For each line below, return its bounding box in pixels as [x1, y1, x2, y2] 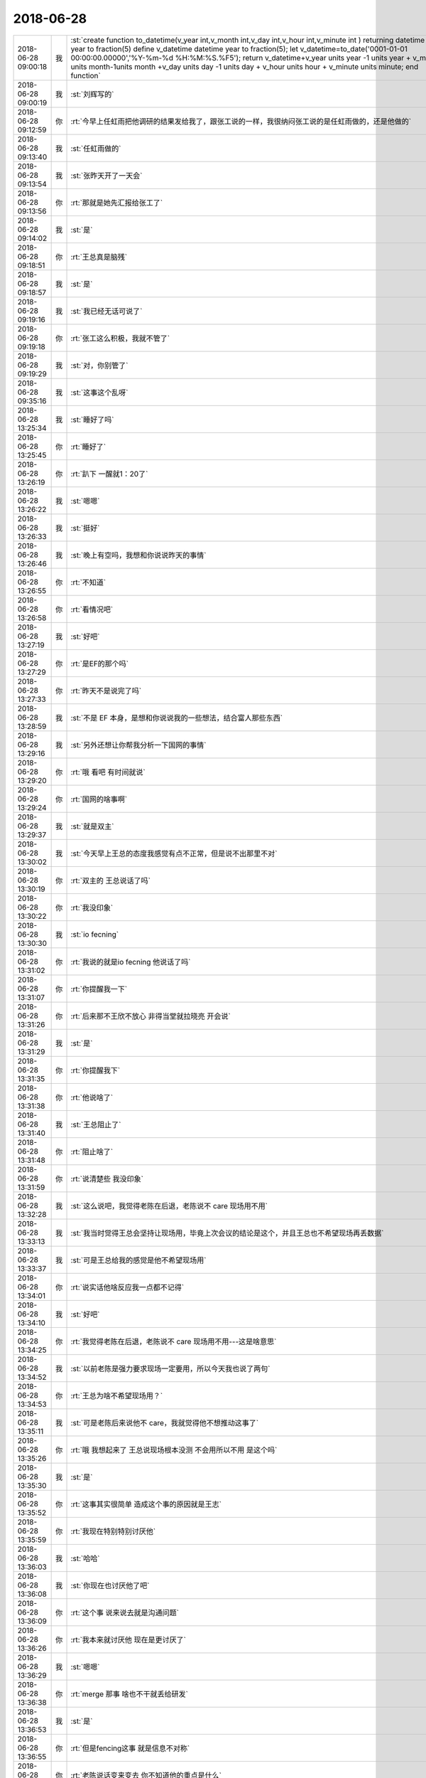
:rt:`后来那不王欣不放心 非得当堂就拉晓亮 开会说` [70, 1011, 231, 1021]
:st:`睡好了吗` [70, 415, 114, 425]
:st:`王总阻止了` [70, 1119, 121, 1129]
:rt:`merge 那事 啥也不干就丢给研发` [70, 1689, 188, 1699]
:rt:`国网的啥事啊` [70, 794, 128, 804]
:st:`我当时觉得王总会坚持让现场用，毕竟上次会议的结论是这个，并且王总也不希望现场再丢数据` [70, 1228, 384, 1237]
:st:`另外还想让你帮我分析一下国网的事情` [70, 740, 207, 750]
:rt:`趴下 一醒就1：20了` [70, 469, 148, 479]
